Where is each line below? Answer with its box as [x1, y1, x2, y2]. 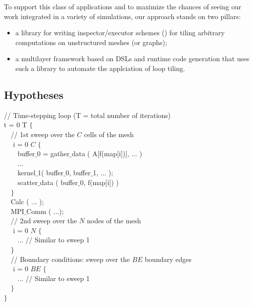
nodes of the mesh [87, 215, 141, 226]
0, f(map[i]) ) [80, 177, 119, 187]
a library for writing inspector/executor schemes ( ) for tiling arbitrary [15, 27, 225, 38]
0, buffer [65, 167, 91, 178]
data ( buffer [40, 177, 78, 187]
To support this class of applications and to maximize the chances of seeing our [4, 1, 241, 11]
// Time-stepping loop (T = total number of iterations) [4, 110, 171, 120]
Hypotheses [4, 87, 63, 102]
